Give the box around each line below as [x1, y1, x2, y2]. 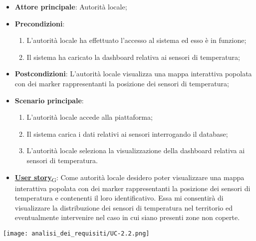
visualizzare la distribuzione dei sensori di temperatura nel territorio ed [14, 202, 233, 213]
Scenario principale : [14, 95, 84, 105]
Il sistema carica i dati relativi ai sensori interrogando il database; [26, 128, 228, 139]
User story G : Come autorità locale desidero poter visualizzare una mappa [14, 172, 245, 184]
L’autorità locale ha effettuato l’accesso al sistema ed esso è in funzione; [26, 35, 247, 45]
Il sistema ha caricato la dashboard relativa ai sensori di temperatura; [26, 51, 240, 62]
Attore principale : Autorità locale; [14, 1, 127, 11]
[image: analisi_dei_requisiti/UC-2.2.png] [3, 230, 150, 238]
